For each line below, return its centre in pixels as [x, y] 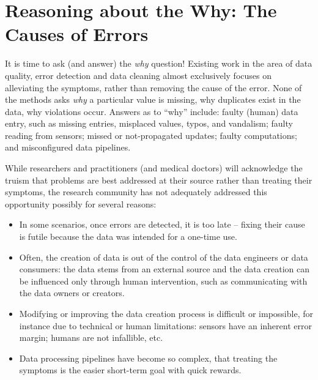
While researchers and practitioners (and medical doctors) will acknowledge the [154, 168]
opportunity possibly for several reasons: [81, 203]
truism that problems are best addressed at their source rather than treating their [159, 180]
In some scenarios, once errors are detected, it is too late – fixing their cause [162, 224]
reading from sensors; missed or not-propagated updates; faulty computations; [151, 135]
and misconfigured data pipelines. [68, 147]
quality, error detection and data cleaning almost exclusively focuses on [138, 75]
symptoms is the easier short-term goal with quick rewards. [130, 370]
